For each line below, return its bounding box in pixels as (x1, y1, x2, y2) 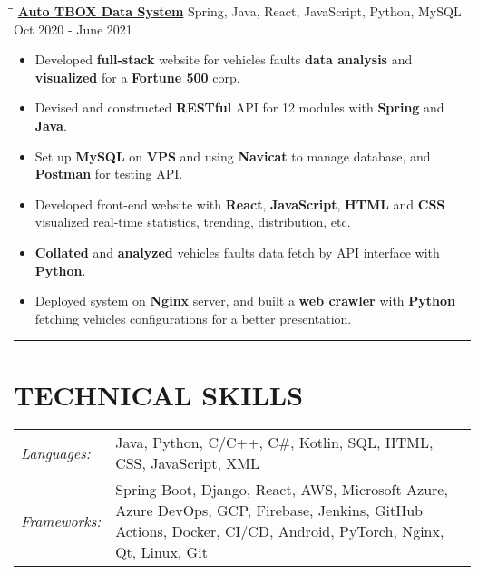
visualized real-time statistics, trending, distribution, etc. (34, 212, 351, 231)
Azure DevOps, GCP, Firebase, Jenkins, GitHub (115, 500, 423, 521)
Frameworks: (21, 510, 102, 531)
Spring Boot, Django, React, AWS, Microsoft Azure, (115, 479, 448, 501)
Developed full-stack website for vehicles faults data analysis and (34, 50, 413, 69)
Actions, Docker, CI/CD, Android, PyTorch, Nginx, (115, 520, 444, 542)
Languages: (21, 442, 91, 463)
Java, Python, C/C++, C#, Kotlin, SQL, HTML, (115, 432, 434, 453)
